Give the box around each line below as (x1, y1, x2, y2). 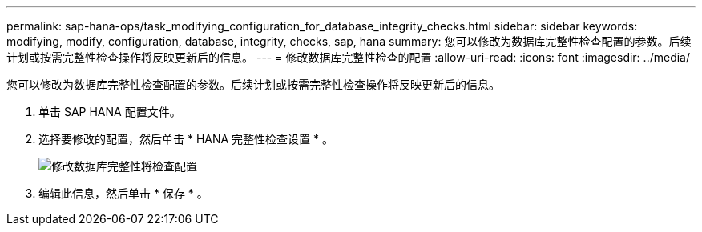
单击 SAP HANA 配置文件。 (38, 105, 181, 118)
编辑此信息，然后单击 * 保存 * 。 (38, 186, 208, 200)
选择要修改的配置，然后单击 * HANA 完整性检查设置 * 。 (38, 132, 333, 146)
